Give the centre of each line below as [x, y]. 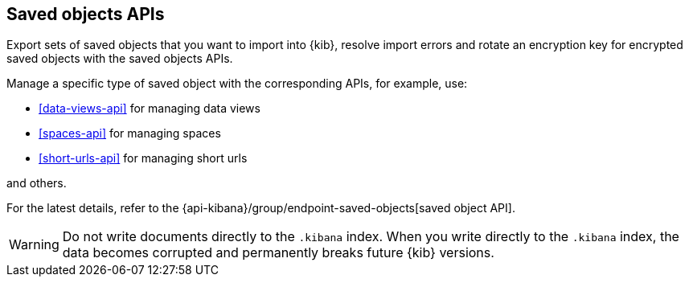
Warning [34, 245]
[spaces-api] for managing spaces [130, 133]
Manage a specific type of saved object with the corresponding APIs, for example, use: [237, 84]
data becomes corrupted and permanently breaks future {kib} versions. [278, 253]
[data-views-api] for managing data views [150, 109]
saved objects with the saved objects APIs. [120, 59]
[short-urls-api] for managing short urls [143, 158]
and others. [37, 183]
